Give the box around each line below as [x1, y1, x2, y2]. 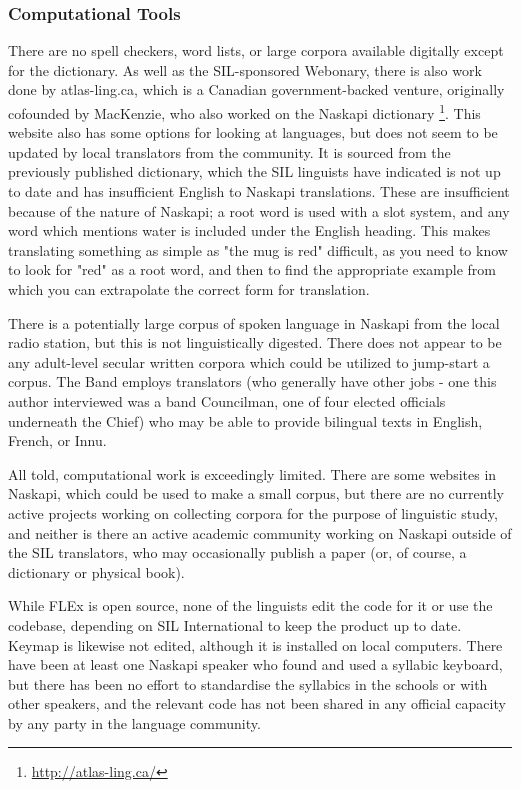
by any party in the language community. [8, 712, 261, 733]
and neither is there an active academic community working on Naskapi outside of [8, 522, 512, 543]
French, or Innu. [8, 430, 107, 451]
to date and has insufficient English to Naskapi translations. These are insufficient [8, 181, 510, 202]
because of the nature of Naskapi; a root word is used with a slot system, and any [8, 200, 510, 221]
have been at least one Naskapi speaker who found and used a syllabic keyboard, [8, 654, 503, 675]
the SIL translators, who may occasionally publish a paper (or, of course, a [8, 542, 467, 563]
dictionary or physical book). [8, 561, 185, 582]
